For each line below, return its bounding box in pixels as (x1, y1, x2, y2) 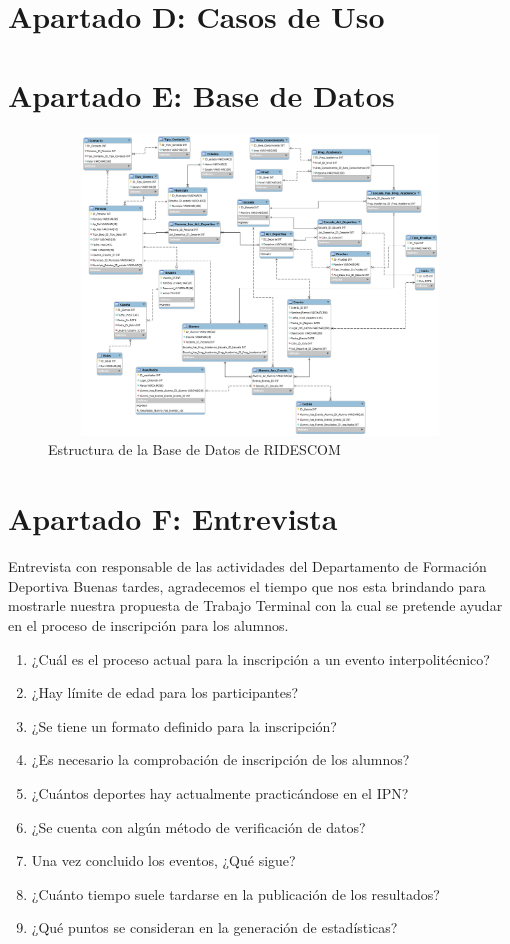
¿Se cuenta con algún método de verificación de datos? (31, 816, 366, 837)
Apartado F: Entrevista (8, 498, 338, 539)
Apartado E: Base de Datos (8, 74, 395, 115)
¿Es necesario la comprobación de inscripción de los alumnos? (31, 749, 410, 770)
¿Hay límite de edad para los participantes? (31, 682, 299, 703)
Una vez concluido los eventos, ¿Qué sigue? (31, 850, 296, 871)
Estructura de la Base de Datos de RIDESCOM (48, 439, 341, 460)
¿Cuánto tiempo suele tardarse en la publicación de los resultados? (31, 883, 440, 904)
